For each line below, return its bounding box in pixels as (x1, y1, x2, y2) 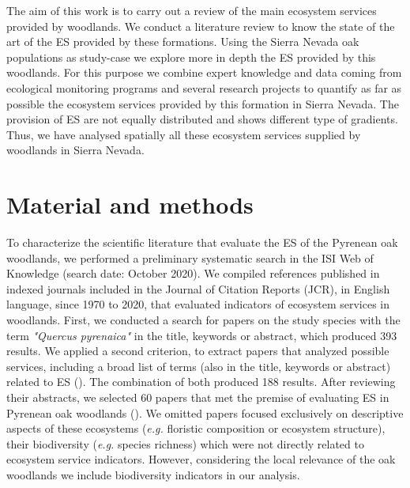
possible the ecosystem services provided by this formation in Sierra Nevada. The (6, 95, 399, 112)
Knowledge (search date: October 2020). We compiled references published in (6, 265, 380, 282)
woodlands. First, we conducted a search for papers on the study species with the (6, 312, 401, 328)
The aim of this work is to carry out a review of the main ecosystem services (6, 2, 377, 18)
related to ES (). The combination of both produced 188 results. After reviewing (6, 373, 396, 390)
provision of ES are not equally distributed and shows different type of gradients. (6, 111, 398, 127)
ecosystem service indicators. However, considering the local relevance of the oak (6, 451, 396, 467)
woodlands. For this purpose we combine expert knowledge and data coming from (6, 64, 402, 81)
